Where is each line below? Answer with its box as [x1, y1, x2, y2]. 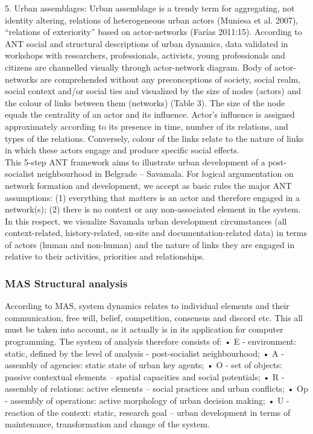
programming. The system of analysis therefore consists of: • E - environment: [5, 335, 297, 348]
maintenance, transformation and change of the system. [5, 418, 210, 430]
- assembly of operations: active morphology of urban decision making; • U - [5, 394, 289, 407]
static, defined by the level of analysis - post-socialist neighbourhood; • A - [5, 346, 284, 359]
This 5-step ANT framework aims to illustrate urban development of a [5, 155, 265, 168]
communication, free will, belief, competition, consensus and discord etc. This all [5, 311, 303, 324]
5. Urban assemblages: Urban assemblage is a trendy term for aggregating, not [5, 2, 295, 14]
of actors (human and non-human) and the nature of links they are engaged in [5, 238, 295, 251]
